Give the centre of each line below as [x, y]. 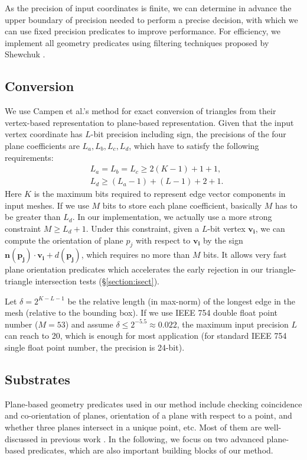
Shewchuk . [25, 54]
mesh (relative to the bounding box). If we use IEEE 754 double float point [141, 312]
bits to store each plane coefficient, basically [182, 205]
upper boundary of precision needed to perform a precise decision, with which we [151, 19]
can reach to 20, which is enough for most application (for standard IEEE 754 [146, 336]
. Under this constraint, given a [143, 228]
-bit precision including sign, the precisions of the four [188, 134]
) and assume [89, 324]
